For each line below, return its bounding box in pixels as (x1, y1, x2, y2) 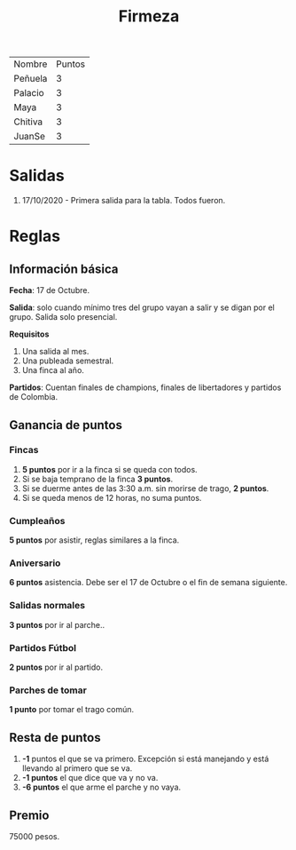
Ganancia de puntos (9, 417, 122, 433)
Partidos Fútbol (9, 641, 77, 654)
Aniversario (9, 557, 61, 569)
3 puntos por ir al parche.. (9, 619, 105, 630)
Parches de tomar (9, 684, 87, 696)
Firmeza (118, 6, 180, 27)
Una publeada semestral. (21, 355, 114, 366)
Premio (9, 807, 50, 822)
